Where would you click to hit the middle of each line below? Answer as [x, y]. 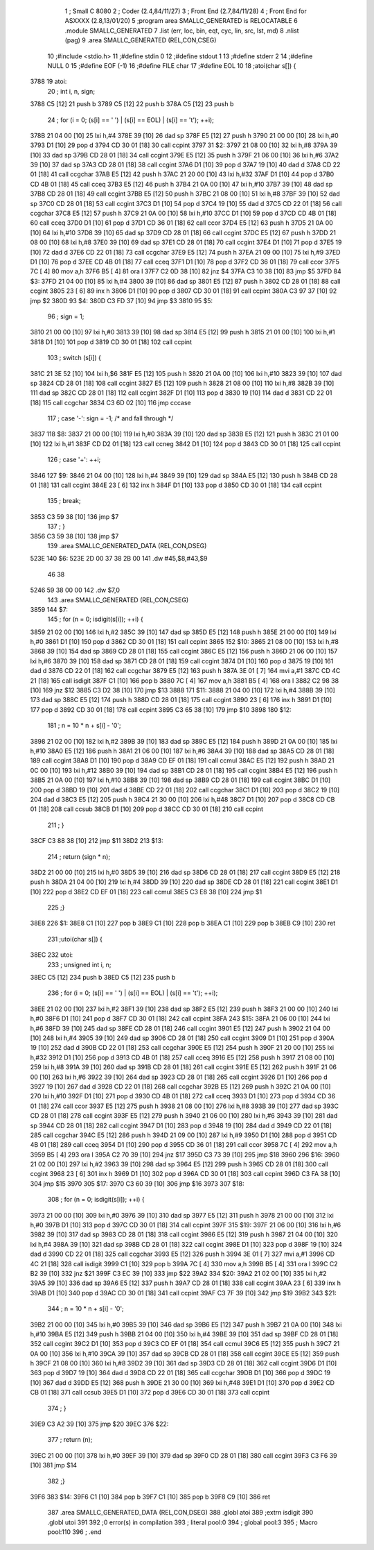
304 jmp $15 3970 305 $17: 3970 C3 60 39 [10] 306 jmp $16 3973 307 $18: [137, 1184]
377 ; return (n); [70, 1440]
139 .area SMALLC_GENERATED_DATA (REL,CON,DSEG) [127, 545]
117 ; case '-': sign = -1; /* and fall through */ [110, 418]
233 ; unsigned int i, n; [79, 964]
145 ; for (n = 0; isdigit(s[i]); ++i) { [95, 619]
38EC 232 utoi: [52, 955]
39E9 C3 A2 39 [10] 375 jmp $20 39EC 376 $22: [99, 1424]
